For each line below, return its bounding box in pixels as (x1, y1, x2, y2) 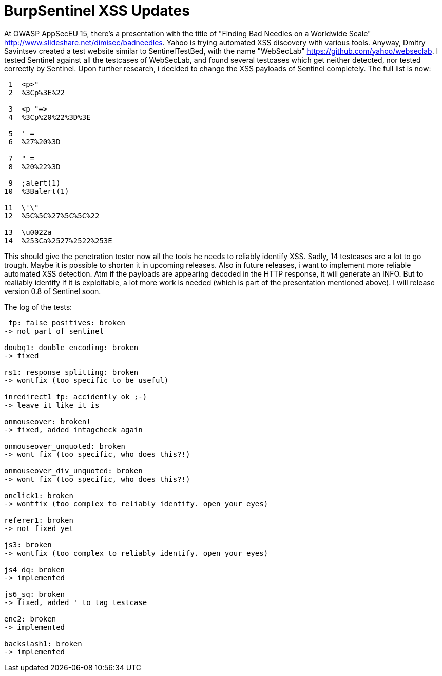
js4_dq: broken (4, 565, 65, 574)
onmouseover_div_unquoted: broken (4, 466, 143, 475)
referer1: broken (4, 516, 73, 524)
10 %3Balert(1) (4, 187, 69, 195)
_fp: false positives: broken (4, 318, 126, 327)
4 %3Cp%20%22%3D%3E (8, 113, 91, 121)
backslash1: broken (4, 639, 82, 648)
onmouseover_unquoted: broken (4, 442, 126, 450)
